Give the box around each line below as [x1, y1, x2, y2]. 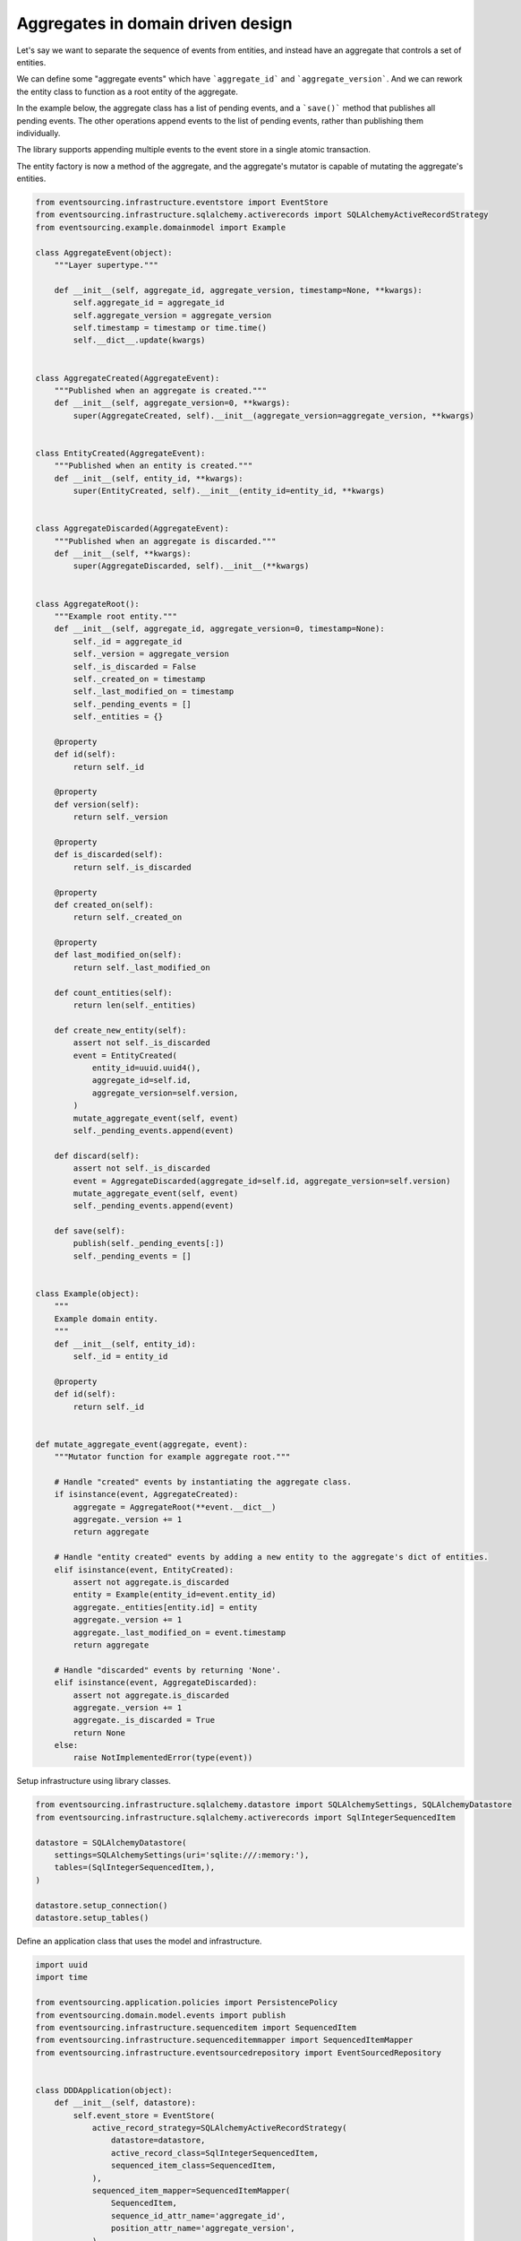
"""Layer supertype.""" [54, 260, 158, 270]
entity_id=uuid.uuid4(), [91, 1063, 201, 1073]
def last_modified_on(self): [54, 950, 183, 960]
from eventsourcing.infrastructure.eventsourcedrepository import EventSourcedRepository [35, 2047, 442, 2057]
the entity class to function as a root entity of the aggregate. [16, 86, 239, 97]
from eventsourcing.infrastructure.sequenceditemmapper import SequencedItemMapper [35, 2035, 414, 2046]
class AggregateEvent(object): [35, 247, 174, 257]
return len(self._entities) [73, 1000, 197, 1010]
